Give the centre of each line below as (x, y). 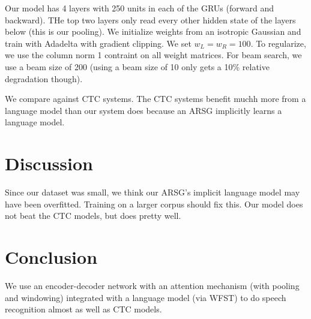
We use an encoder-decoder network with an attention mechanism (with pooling (152, 285)
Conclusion (51, 257)
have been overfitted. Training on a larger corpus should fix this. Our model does (154, 204)
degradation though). (44, 78)
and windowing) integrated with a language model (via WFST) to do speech (146, 297)
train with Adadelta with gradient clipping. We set (98, 43)
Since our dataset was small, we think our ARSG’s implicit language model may (152, 192)
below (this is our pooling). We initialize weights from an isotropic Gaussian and (153, 31)
